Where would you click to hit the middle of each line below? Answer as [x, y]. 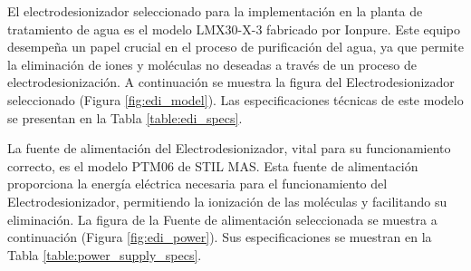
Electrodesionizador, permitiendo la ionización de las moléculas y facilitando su [227, 201]
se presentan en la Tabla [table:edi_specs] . [125, 117]
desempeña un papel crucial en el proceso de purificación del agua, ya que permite [235, 47]
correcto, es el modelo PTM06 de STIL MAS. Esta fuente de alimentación [213, 165]
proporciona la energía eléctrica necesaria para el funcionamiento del [197, 184]
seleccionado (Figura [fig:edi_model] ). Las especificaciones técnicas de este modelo [235, 99]
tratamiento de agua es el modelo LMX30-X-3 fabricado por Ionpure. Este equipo [234, 29]
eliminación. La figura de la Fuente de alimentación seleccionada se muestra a [222, 219]
